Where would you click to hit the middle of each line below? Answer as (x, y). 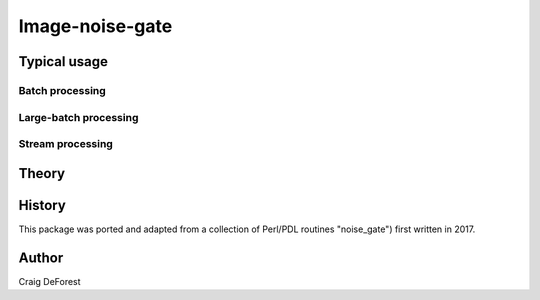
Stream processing (66, 144)
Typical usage (63, 61)
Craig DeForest (49, 281)
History (42, 205)
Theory (42, 173)
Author (41, 257)
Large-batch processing (78, 117)
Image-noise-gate (95, 26)
